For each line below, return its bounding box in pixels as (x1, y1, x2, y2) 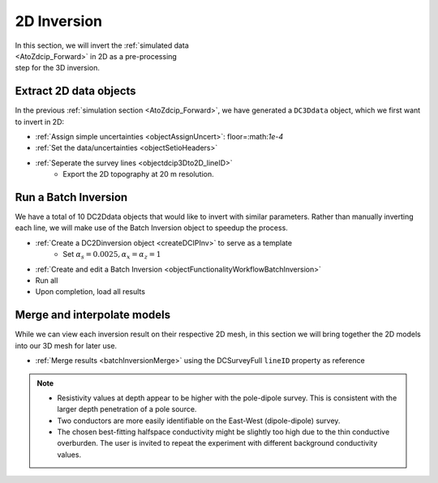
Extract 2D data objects (15, 84, 137, 98)
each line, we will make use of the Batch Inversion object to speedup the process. (15, 223, 288, 233)
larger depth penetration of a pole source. (57, 404, 197, 414)
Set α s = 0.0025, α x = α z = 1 (62, 250, 161, 261)
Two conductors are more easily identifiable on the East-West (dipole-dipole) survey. (57, 416, 341, 425)
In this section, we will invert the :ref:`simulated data (15, 41, 190, 50)
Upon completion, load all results (35, 287, 146, 297)
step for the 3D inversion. (15, 63, 101, 73)
